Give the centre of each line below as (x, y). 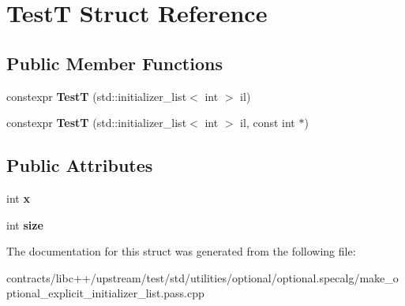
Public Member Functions (114, 63)
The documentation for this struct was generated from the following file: (181, 251)
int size (25, 224)
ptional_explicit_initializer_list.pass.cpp (105, 293)
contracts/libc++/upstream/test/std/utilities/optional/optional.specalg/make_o (202, 277)
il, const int (268, 123)
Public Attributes (80, 165)
